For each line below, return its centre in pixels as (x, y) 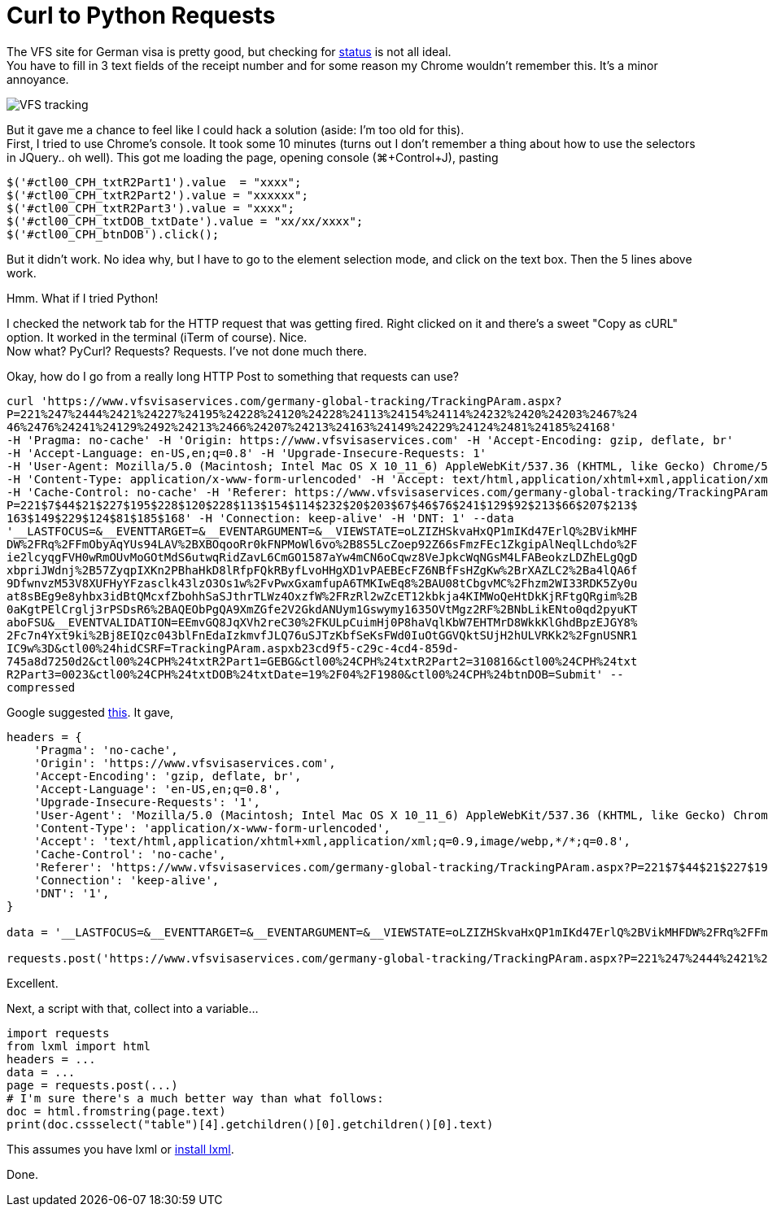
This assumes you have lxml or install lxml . (120, 1149)
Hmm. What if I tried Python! (83, 298)
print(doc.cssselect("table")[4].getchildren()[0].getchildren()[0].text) (250, 1124)
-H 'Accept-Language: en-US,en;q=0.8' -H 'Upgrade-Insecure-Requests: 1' (247, 453)
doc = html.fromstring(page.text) (116, 1111)
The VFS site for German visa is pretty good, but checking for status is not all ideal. (229, 51)
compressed (41, 687)
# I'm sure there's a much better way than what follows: (195, 1098)
